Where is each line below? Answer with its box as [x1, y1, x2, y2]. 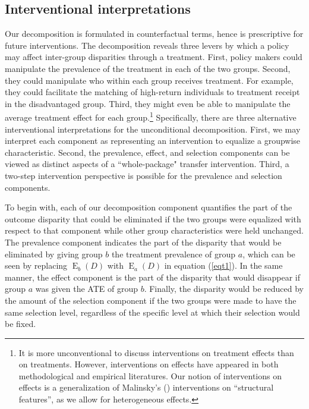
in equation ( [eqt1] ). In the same [164, 259, 283, 272]
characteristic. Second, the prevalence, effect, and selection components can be [5, 146, 290, 158]
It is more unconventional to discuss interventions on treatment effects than [18, 346, 294, 358]
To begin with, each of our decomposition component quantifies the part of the [5, 201, 292, 213]
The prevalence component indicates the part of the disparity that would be [5, 235, 282, 248]
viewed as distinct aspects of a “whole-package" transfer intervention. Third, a [5, 158, 289, 170]
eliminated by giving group [5, 247, 103, 260]
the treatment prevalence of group [111, 247, 236, 260]
